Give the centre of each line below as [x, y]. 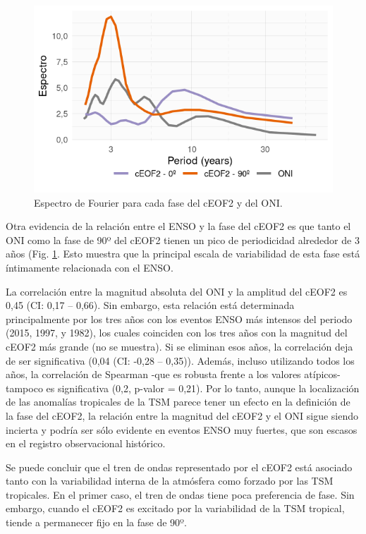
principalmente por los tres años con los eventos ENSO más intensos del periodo [179, 318]
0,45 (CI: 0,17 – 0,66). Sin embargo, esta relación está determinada [150, 305]
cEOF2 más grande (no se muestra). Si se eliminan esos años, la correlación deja [179, 346]
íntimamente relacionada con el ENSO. [90, 267]
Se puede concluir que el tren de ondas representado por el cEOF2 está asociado [179, 467]
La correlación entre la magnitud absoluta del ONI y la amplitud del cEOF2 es [177, 291]
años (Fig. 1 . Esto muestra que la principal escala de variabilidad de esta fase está [183, 254]
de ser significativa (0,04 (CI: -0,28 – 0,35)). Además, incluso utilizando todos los [180, 360]
